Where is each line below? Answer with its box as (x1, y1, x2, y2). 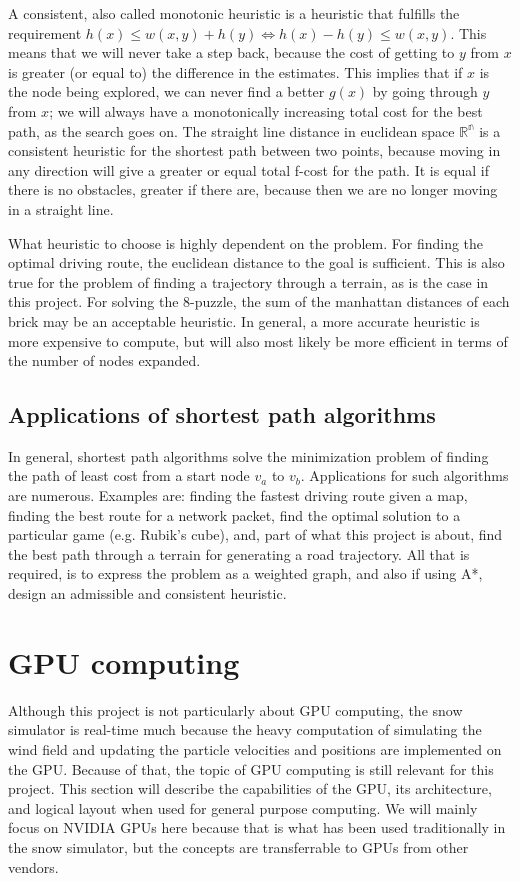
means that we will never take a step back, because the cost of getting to (8, 42, 455, 63)
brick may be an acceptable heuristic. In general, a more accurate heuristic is (8, 310, 480, 331)
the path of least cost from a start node (8, 465, 250, 486)
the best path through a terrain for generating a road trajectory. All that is (8, 543, 470, 564)
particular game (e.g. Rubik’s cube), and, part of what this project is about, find (8, 524, 503, 545)
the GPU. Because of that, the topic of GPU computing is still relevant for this (8, 758, 494, 779)
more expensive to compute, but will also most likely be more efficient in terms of (8, 330, 508, 351)
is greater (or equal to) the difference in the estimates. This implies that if (8, 61, 463, 82)
